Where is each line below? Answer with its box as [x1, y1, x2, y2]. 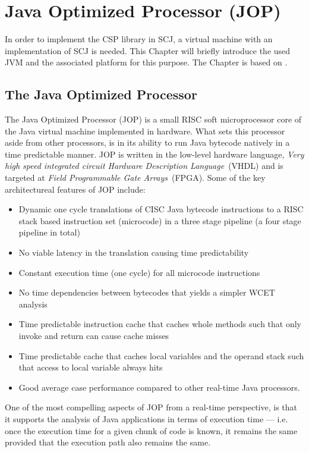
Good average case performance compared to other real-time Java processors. [18, 381, 300, 393]
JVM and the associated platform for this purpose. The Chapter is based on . [5, 56, 288, 68]
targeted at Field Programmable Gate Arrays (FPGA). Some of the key [5, 171, 266, 184]
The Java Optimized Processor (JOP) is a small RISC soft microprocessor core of [5, 113, 302, 125]
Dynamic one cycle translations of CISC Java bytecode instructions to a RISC [18, 203, 304, 215]
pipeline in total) [18, 226, 80, 238]
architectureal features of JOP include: [5, 183, 146, 195]
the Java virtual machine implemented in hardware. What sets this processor [5, 124, 285, 137]
